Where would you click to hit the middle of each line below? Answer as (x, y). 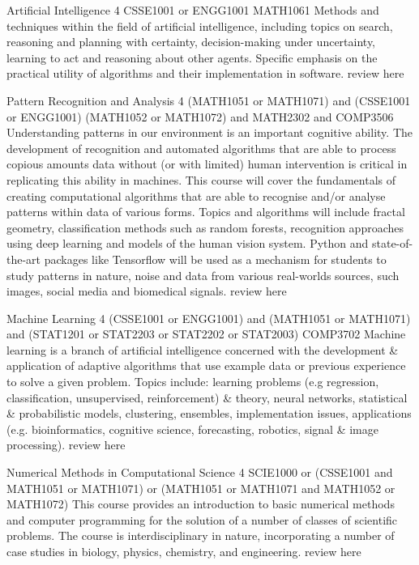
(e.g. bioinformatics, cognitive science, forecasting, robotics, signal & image (192, 429)
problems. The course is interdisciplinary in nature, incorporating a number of (201, 535)
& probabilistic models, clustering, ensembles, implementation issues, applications (209, 413)
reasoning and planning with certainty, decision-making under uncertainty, (191, 42)
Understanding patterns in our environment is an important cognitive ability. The (209, 132)
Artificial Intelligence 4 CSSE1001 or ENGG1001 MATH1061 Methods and (193, 10)
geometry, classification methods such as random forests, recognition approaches (205, 227)
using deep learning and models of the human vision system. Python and (188, 243)
